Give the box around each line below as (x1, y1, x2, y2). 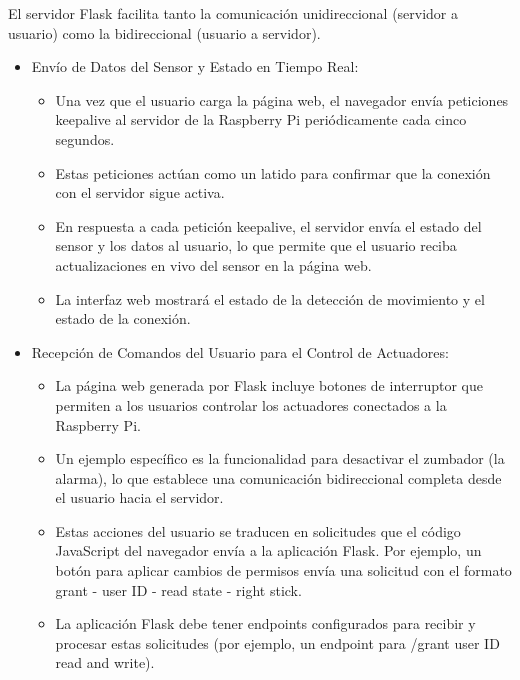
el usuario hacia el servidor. (55, 487, 224, 508)
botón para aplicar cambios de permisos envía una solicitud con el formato (55, 560, 512, 581)
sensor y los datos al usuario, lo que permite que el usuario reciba (55, 235, 457, 256)
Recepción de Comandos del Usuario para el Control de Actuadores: (31, 341, 449, 362)
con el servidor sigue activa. (55, 182, 225, 203)
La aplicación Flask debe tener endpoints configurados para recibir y (55, 613, 476, 634)
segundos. (55, 128, 115, 149)
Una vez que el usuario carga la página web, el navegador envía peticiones (55, 89, 509, 110)
